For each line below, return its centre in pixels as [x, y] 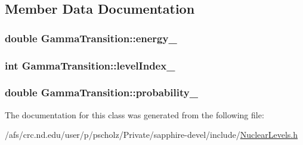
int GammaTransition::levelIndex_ [90, 65]
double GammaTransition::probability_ [101, 92]
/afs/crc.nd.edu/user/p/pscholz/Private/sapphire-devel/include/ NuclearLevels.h [151, 135]
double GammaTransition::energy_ [91, 38]
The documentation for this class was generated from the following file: [135, 114]
